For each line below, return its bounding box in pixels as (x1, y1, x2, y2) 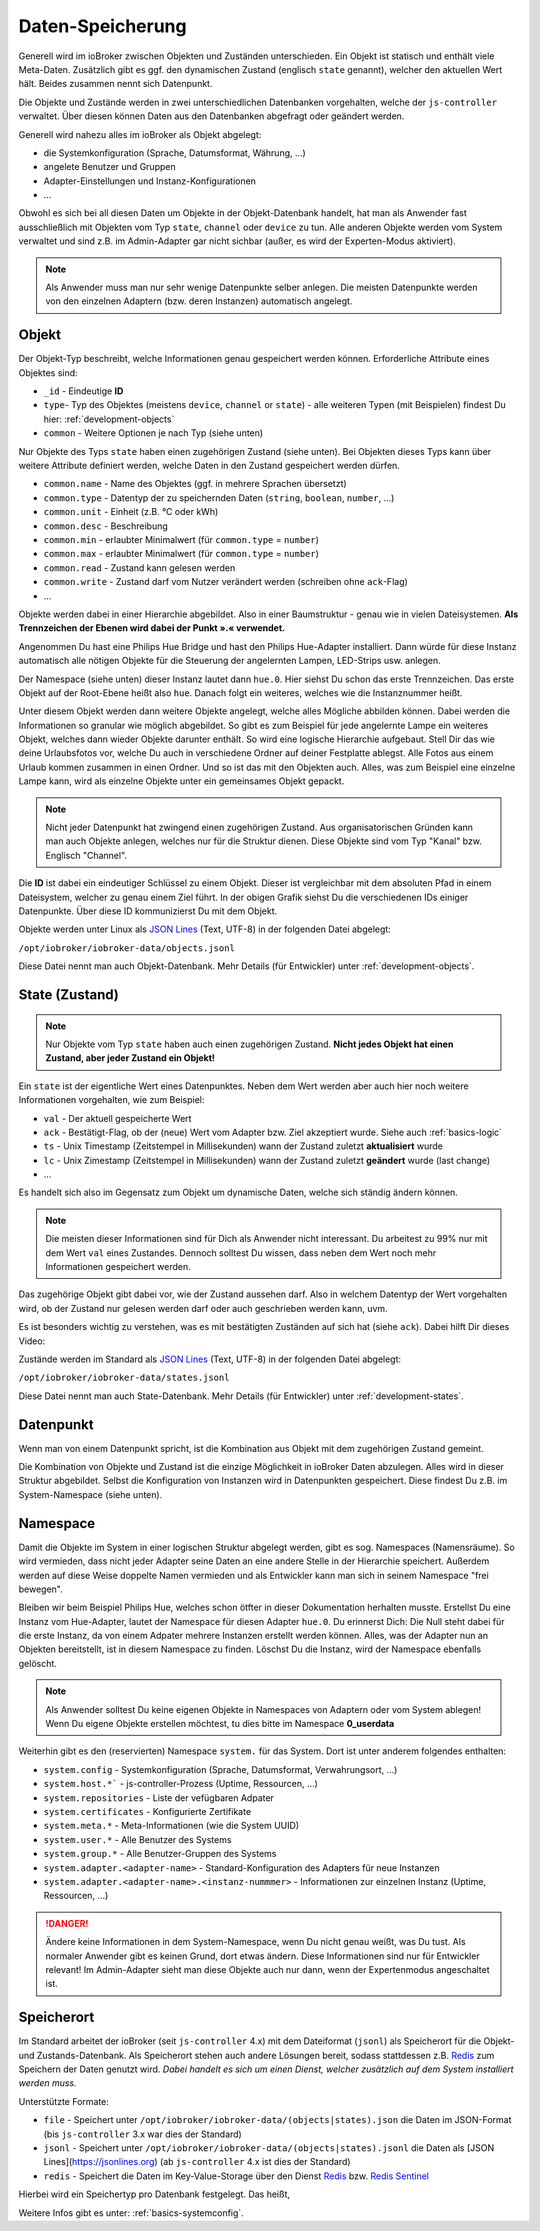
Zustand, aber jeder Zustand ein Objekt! (45, 1052, 215, 1064)
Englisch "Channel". (45, 849, 128, 861)
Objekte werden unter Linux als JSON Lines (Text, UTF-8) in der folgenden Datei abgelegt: (18, 923, 392, 935)
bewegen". (18, 1583, 64, 1595)
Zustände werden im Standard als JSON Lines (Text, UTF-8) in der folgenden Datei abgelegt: (18, 1353, 402, 1365)
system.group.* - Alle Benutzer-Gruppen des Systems (43, 1848, 277, 1860)
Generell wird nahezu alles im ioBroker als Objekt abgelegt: (18, 128, 262, 140)
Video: (18, 1335, 46, 1347)
